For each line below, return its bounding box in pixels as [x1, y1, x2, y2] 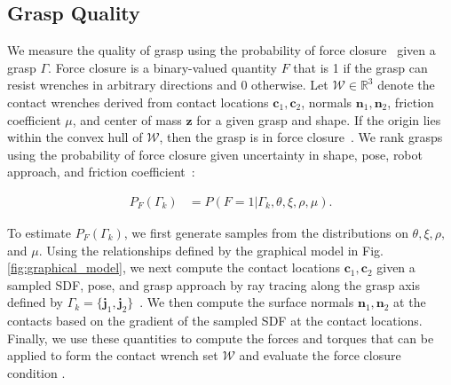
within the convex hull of [7, 128, 143, 146]
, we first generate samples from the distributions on [123, 223, 408, 241]
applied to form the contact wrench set [7, 346, 218, 365]
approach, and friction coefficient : [7, 162, 195, 181]
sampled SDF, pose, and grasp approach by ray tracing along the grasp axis [7, 275, 420, 294]
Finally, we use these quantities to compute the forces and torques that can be [7, 328, 434, 347]
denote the [377, 75, 435, 94]
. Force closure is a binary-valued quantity [48, 58, 277, 76]
